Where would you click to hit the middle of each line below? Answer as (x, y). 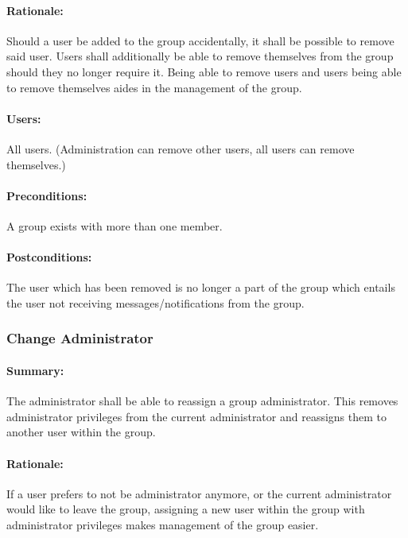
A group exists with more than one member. (115, 225)
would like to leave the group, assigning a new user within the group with (186, 509)
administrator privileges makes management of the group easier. (163, 524)
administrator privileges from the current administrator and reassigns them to (197, 416)
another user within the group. (81, 432)
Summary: (35, 370)
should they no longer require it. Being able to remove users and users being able (204, 71)
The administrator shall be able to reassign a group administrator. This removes (202, 401)
